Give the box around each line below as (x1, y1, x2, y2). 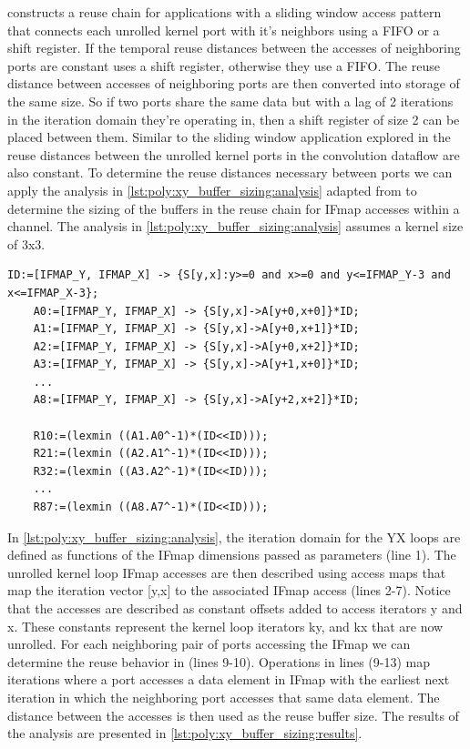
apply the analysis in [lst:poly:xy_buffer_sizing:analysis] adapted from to (7, 180, 417, 199)
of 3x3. (7, 234, 46, 253)
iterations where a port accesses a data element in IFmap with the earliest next (7, 670, 450, 689)
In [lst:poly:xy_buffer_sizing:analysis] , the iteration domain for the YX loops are (7, 527, 461, 546)
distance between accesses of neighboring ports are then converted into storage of (7, 74, 460, 93)
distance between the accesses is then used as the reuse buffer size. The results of (7, 705, 459, 724)
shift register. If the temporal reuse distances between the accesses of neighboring (7, 38, 461, 57)
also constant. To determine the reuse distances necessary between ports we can (7, 163, 453, 182)
